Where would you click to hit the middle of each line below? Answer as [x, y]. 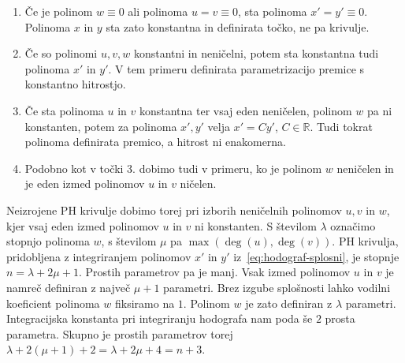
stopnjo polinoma [48, 241]
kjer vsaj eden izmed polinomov [83, 225]
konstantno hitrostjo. [75, 84]
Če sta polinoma [64, 110]
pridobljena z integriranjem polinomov [99, 256]
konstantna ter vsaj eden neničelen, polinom [245, 110]
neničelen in [365, 168]
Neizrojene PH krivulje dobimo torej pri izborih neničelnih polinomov [174, 210]
